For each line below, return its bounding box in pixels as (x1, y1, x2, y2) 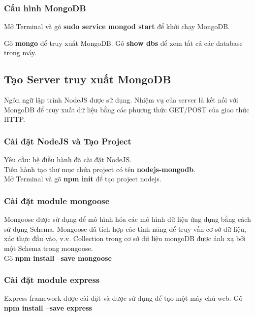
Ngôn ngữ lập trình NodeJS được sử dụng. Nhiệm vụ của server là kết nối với (4, 95, 238, 105)
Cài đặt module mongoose (4, 194, 110, 207)
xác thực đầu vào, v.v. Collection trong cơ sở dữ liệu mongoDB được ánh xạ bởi (4, 233, 246, 244)
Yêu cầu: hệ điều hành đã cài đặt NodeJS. (4, 154, 132, 165)
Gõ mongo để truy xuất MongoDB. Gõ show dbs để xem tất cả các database (4, 37, 243, 48)
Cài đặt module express (4, 274, 100, 286)
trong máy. (4, 47, 36, 58)
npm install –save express (4, 302, 92, 313)
